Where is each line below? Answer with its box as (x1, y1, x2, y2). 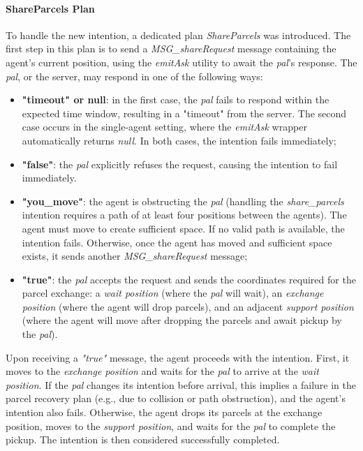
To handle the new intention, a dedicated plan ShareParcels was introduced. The (6, 27, 351, 42)
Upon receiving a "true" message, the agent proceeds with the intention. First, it (6, 350, 350, 364)
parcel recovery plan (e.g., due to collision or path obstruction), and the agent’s (6, 391, 346, 406)
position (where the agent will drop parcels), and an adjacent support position (22, 299, 354, 313)
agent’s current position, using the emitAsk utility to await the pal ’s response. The (6, 54, 357, 69)
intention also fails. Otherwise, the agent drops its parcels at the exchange (6, 405, 323, 420)
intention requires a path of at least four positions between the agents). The (22, 207, 347, 222)
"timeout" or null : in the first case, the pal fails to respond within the (22, 92, 329, 107)
